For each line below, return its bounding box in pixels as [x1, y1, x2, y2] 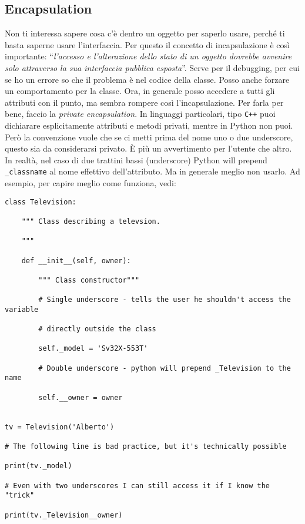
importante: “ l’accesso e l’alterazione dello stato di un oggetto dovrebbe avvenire [5, 50, 292, 62]
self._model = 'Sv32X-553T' [38, 344, 148, 353]
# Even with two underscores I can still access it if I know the [5, 481, 270, 490]
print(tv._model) [5, 462, 72, 471]
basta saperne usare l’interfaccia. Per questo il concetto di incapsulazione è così [5, 38, 290, 51]
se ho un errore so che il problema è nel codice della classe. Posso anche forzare [5, 73, 290, 85]
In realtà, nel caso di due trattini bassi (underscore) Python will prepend [5, 153, 267, 166]
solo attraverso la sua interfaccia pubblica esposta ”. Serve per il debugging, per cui [5, 61, 300, 73]
